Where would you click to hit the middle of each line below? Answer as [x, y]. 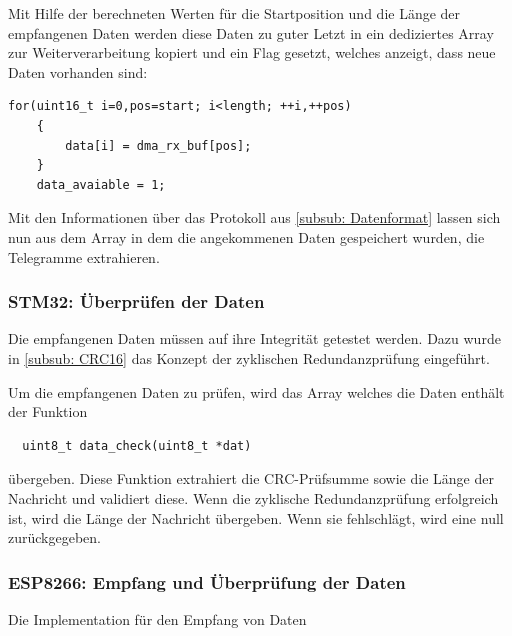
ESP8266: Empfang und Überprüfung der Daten [207, 581]
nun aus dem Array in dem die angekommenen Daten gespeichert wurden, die [246, 236]
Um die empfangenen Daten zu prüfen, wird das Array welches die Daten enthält [256, 391]
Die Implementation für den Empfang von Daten [157, 618]
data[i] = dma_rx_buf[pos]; [158, 145]
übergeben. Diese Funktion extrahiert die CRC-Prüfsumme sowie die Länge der [251, 478]
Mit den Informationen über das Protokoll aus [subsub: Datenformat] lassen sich [254, 217]
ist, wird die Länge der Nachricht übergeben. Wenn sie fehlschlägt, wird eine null [256, 517]
